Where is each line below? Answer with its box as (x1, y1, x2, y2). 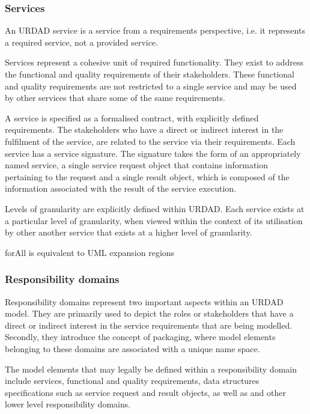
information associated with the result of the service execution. (5, 182, 237, 195)
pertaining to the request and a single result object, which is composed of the (5, 170, 290, 183)
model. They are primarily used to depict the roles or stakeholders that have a (5, 307, 294, 320)
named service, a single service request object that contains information (5, 159, 269, 171)
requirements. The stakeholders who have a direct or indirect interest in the (5, 123, 284, 136)
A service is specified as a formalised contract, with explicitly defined (5, 111, 259, 124)
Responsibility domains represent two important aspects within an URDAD (5, 295, 284, 308)
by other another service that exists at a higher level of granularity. (5, 226, 252, 239)
